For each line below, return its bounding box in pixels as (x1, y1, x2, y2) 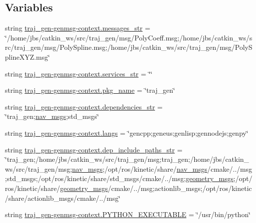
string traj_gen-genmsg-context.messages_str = (5, 23, 150, 33)
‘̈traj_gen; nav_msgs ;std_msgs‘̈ (5, 111, 99, 121)
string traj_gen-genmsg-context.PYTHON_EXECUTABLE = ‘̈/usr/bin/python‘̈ (5, 209, 251, 220)
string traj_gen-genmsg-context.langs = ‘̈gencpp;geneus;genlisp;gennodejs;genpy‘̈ (5, 127, 249, 138)
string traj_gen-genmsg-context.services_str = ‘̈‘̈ (5, 68, 152, 78)
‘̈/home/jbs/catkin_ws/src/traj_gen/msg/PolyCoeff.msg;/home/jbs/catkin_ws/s (5, 32, 253, 42)
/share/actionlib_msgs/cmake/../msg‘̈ (5, 192, 121, 203)
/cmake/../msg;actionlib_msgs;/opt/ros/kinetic (108, 183, 252, 193)
